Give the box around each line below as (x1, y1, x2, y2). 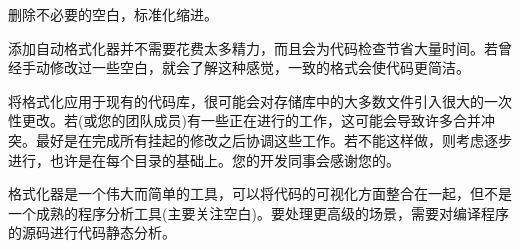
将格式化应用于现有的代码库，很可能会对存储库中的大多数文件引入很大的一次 (8, 90, 512, 111)
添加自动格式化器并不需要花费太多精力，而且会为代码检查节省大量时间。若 (8, 37, 498, 58)
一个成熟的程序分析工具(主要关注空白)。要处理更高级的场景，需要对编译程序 (8, 202, 509, 223)
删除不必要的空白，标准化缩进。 (8, 4, 218, 24)
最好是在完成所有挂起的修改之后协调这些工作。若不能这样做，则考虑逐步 (35, 129, 512, 150)
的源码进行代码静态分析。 (8, 222, 176, 243)
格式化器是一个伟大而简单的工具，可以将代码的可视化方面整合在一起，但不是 (8, 183, 512, 204)
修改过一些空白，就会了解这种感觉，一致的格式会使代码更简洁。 (49, 57, 470, 78)
